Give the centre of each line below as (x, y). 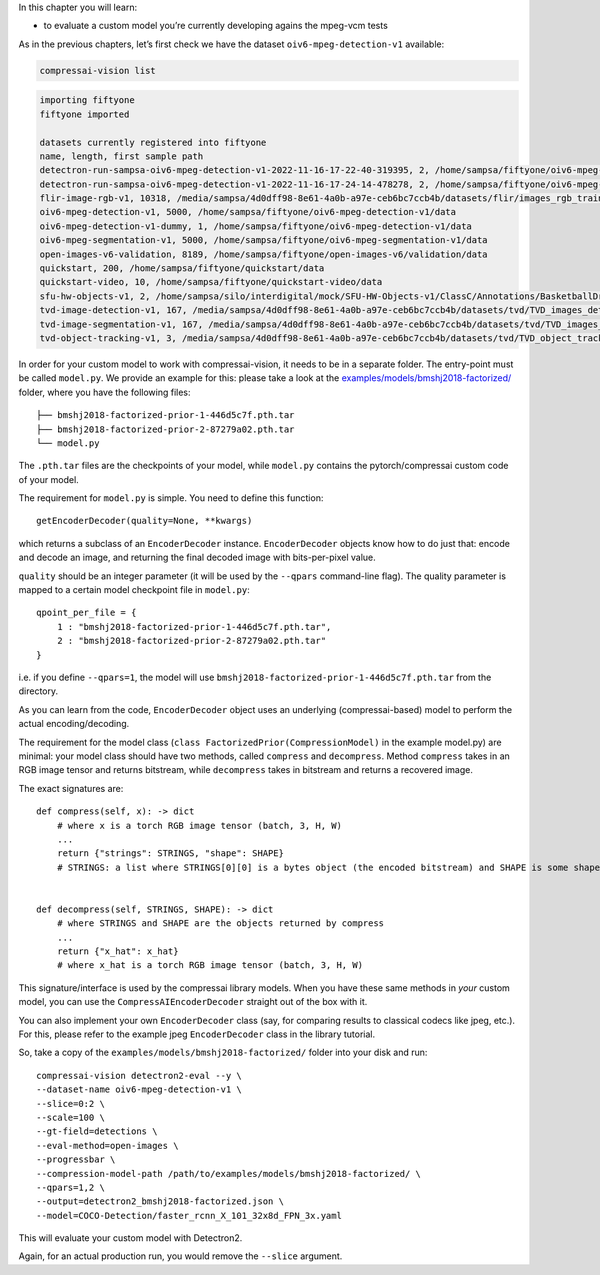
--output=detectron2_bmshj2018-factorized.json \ (160, 1201)
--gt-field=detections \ (97, 1131)
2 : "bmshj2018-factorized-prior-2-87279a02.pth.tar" (191, 641)
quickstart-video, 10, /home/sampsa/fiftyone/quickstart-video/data (211, 282)
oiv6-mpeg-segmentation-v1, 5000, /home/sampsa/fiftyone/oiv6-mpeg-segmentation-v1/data (264, 240)
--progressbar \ (76, 1159)
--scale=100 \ (70, 1117)
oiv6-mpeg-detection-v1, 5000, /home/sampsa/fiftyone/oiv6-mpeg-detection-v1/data (248, 212)
